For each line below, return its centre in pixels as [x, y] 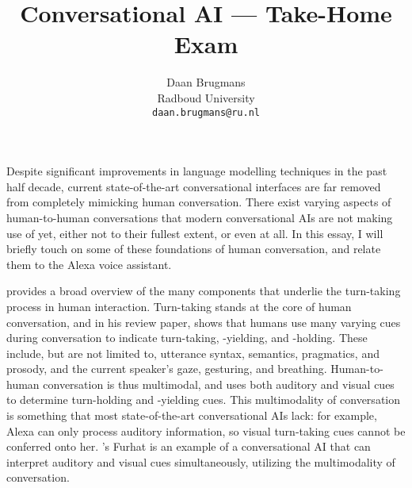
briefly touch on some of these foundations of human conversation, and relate [194, 249]
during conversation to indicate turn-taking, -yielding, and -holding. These [187, 338]
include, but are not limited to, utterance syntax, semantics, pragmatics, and [193, 353]
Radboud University [206, 97]
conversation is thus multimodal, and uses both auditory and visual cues [219, 384]
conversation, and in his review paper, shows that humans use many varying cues [204, 322]
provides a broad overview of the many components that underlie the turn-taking [204, 291]
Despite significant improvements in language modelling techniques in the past [197, 171]
